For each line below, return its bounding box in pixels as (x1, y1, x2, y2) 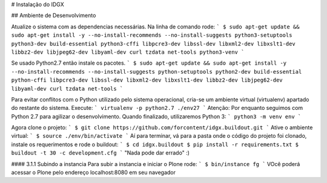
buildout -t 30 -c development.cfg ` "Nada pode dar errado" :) (11, 149, 190, 156)
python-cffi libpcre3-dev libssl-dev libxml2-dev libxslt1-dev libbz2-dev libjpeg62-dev (11, 77, 283, 84)
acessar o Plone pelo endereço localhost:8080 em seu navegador (11, 169, 176, 176)
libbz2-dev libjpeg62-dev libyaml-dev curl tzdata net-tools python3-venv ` (11, 48, 245, 56)
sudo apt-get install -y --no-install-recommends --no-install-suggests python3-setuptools (11, 32, 292, 39)
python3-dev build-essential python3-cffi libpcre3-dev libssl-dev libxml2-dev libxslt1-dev (11, 40, 296, 47)
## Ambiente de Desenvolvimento (11, 12, 96, 19)
